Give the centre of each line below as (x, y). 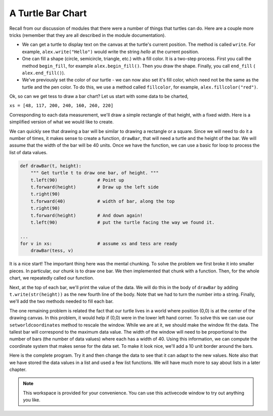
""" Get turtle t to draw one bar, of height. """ (95, 173)
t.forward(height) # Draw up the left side (95, 187)
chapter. (18, 369)
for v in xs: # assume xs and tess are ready (99, 244)
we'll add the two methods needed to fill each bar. (61, 301)
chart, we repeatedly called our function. (52, 278)
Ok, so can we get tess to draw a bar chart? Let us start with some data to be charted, (99, 97)
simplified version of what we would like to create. (61, 122)
